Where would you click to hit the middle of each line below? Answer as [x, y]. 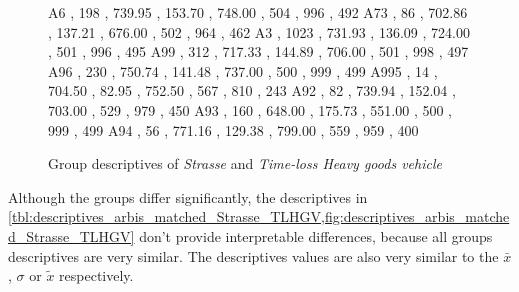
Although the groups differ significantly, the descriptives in [188, 196]
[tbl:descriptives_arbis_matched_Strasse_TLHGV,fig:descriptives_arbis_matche [259, 216]
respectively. [96, 275]
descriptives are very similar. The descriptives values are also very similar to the [253, 255]
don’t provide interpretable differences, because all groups [316, 235]
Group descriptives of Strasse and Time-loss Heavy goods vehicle [245, 163]
